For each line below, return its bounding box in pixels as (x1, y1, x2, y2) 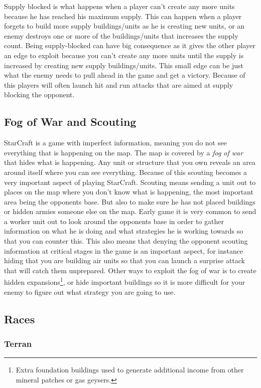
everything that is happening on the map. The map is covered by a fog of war (4, 147, 243, 157)
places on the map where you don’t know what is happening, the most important (4, 186, 253, 197)
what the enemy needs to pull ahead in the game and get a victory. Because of (4, 70, 245, 80)
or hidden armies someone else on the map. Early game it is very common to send (4, 206, 256, 217)
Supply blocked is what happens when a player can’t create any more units (4, 1, 235, 11)
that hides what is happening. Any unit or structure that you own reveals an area (4, 157, 256, 167)
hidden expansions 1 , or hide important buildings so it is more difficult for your (4, 275, 245, 287)
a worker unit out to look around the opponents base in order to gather (4, 216, 224, 226)
